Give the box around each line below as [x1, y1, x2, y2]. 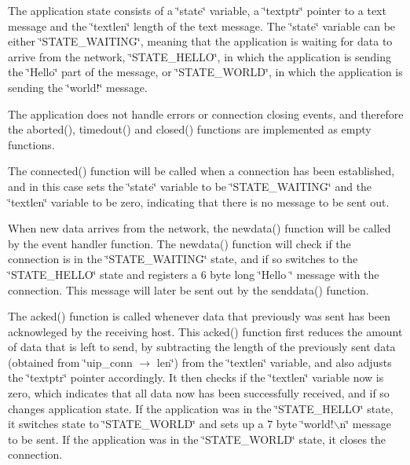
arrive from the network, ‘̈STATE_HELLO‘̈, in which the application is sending [8, 48, 392, 64]
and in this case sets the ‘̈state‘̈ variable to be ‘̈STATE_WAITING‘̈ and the [8, 178, 372, 194]
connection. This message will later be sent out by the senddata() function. [8, 281, 369, 298]
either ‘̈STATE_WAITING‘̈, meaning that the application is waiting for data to [8, 33, 393, 49]
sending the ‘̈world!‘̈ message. [8, 79, 148, 95]
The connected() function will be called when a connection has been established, [8, 163, 395, 179]
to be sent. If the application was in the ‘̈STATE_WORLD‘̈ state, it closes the [8, 430, 386, 447]
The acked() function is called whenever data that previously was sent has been [8, 308, 390, 324]
